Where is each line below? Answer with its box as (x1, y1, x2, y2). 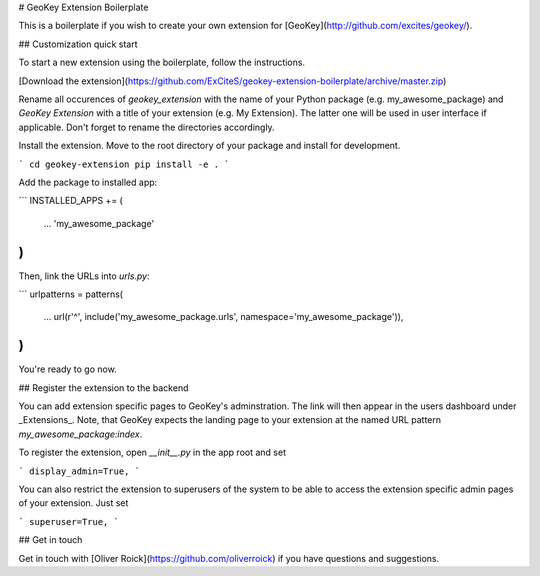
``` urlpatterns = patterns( (18, 288, 124, 300)
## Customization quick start (18, 38, 139, 50)
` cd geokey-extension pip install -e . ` (18, 158, 230, 170)
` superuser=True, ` (18, 516, 120, 527)
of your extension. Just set (18, 497, 129, 509)
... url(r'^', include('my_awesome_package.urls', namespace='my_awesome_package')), (43, 311, 404, 323)
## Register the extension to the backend (18, 381, 189, 394)
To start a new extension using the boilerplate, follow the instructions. (18, 56, 305, 69)
